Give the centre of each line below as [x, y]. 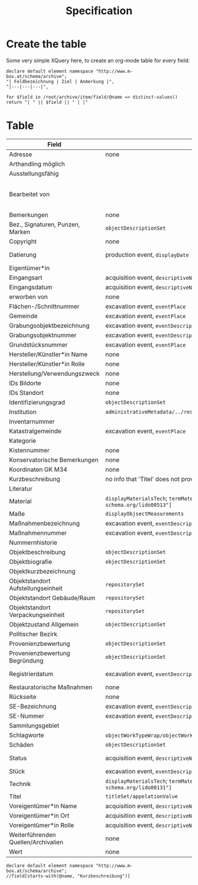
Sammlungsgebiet [34, 726]
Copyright [23, 241]
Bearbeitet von [29, 194]
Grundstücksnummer [38, 345]
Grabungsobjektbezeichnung [49, 325]
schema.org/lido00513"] [138, 505]
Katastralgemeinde [35, 431]
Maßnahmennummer [38, 533]
